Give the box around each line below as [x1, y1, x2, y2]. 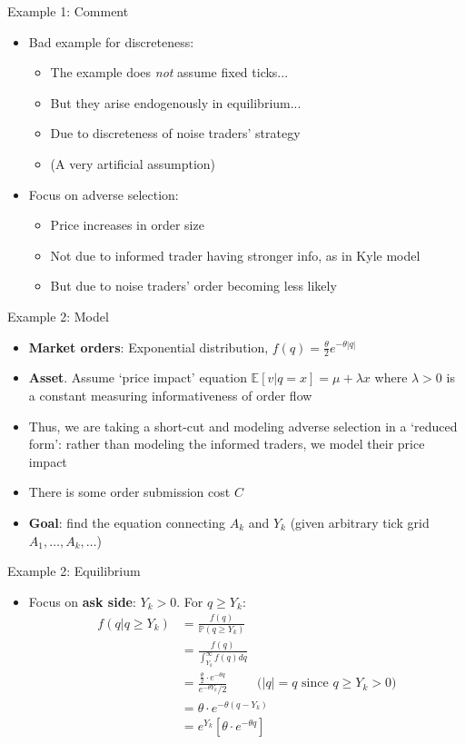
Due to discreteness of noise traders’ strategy [50, 124, 301, 143]
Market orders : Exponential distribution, [28, 337, 269, 356]
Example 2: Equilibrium [7, 561, 141, 580]
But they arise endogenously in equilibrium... [50, 93, 302, 112]
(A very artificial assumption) [50, 154, 216, 173]
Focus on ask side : [28, 591, 136, 610]
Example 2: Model [7, 306, 109, 325]
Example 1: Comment [7, 2, 129, 20]
